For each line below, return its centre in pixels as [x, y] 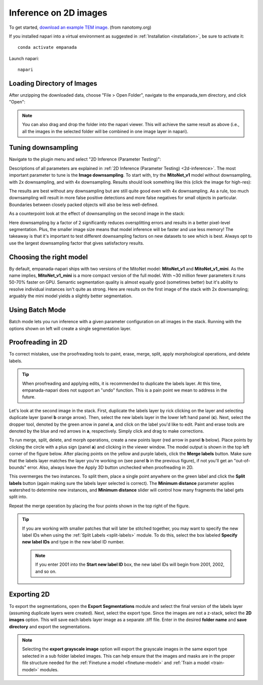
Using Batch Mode [38, 310]
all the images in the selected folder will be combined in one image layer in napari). [105, 131]
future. [29, 397]
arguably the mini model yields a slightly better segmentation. [71, 296]
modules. [49, 669]
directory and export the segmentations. [50, 626]
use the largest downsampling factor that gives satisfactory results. [76, 243]
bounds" [18, 467]
